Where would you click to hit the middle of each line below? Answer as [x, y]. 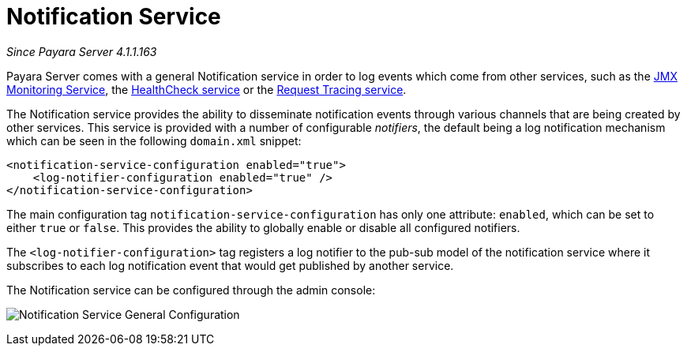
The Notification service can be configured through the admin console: [191, 290]
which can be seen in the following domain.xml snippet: [154, 140]
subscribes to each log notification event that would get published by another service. [230, 265]
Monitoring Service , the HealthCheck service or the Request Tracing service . [206, 89]
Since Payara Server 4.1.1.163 [82, 51]
